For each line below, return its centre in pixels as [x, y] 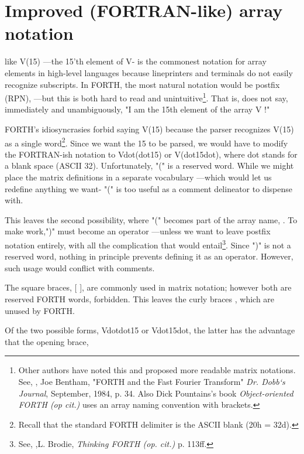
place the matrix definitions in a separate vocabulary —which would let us [138, 177]
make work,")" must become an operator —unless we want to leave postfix [138, 231]
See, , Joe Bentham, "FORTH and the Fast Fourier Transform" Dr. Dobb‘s [152, 381]
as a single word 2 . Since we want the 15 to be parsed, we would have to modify [146, 142]
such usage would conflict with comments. [80, 267]
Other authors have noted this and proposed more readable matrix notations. [157, 370]
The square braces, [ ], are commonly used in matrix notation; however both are [148, 287]
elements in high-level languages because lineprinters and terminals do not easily [149, 72]
